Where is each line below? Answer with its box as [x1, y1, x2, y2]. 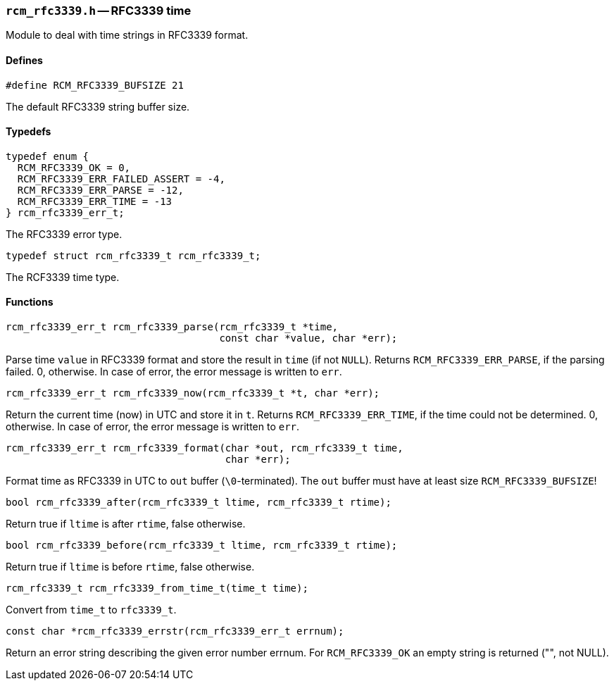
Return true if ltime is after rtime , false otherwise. [6, 518, 246, 530]
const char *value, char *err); [219, 332, 398, 344]
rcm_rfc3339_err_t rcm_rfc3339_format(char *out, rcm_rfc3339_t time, [6, 442, 403, 454]
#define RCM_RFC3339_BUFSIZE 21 [6, 79, 184, 91]
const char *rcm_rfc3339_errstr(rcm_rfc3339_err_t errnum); [6, 625, 344, 637]
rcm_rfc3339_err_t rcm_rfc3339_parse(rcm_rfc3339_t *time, [6, 321, 339, 333]
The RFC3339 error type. [6, 227, 123, 240]
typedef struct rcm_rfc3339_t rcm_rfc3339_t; [6, 249, 261, 261]
